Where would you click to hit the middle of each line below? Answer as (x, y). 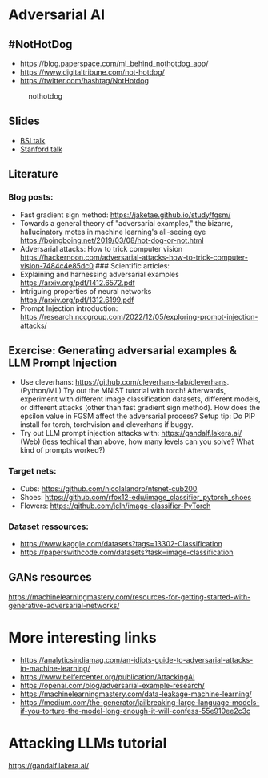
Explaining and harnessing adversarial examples (100, 274)
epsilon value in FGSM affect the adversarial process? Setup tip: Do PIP (138, 416)
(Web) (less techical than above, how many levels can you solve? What (137, 441)
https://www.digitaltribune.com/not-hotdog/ (92, 72)
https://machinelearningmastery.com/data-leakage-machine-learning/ (136, 694)
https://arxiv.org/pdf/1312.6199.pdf (77, 300)
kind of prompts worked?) (62, 450)
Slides (24, 121)
